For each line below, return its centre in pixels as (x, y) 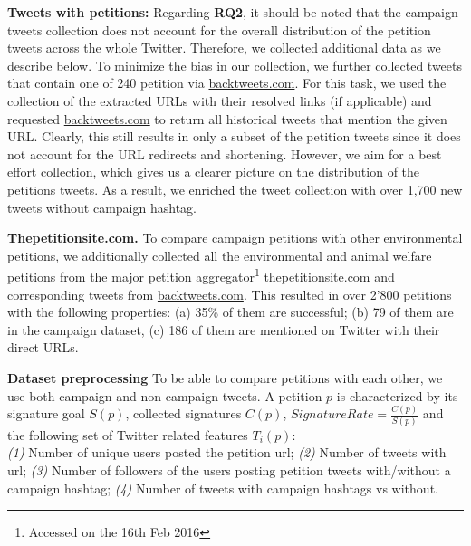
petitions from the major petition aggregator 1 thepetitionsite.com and (201, 275)
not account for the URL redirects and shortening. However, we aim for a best (225, 153)
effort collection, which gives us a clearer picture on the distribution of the (214, 172)
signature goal (46, 413)
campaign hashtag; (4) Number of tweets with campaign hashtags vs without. (223, 488)
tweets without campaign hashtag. (102, 207)
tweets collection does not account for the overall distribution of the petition (219, 29)
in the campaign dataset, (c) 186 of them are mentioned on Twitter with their (224, 329)
